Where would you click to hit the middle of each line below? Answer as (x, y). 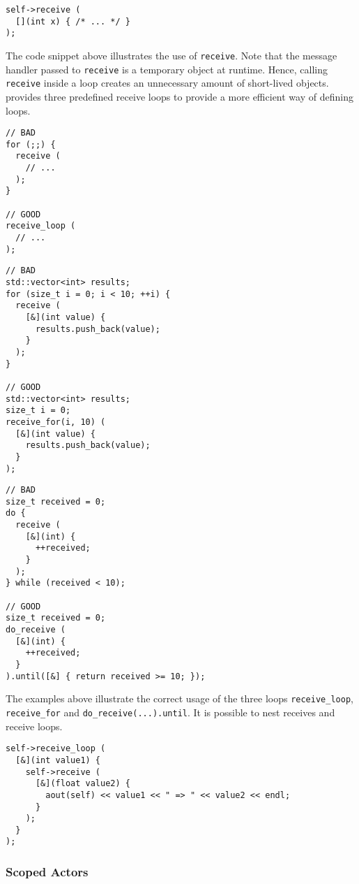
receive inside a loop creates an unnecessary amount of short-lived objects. (167, 83)
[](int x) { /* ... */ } (73, 21)
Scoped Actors (47, 872)
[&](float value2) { (83, 784)
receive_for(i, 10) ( (56, 422)
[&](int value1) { (58, 760)
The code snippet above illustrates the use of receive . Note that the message (171, 55)
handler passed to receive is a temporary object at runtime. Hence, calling (167, 69)
